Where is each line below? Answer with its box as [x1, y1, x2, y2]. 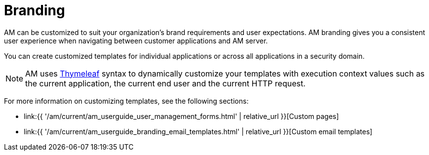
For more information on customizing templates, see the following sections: [4, 96, 249, 105]
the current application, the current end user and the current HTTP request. [25, 78, 306, 88]
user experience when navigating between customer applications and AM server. [4, 36, 268, 45]
